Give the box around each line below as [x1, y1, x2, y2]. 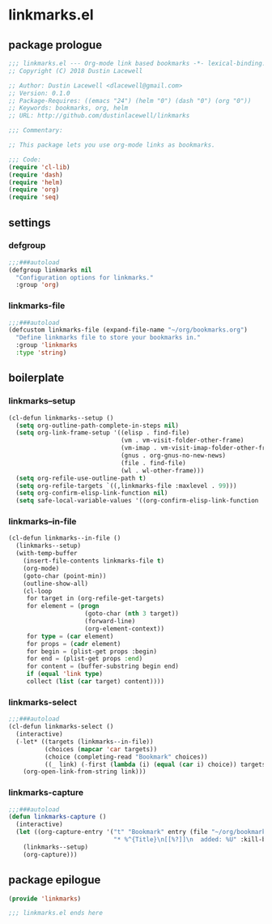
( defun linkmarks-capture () [8, 813, 107, 821]
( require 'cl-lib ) [8, 163, 70, 171]
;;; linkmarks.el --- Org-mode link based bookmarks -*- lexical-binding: [8, 59, 266, 67]
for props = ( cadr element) [26, 640, 121, 648]
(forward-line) [84, 618, 136, 626]
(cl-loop [23, 587, 53, 595]
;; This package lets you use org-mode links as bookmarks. [8, 141, 216, 149]
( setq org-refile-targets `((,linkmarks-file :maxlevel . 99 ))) [15, 481, 237, 490]
